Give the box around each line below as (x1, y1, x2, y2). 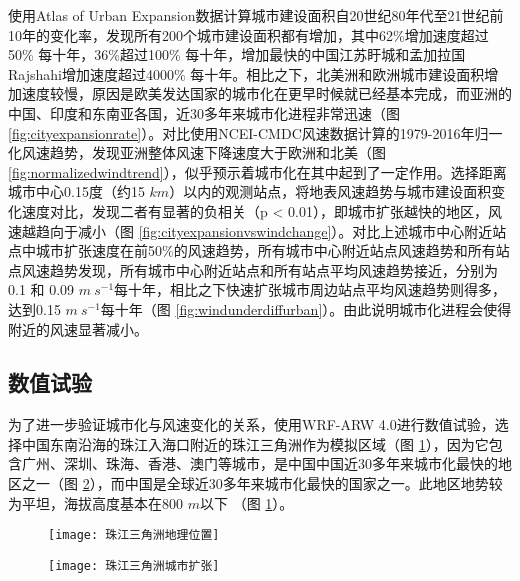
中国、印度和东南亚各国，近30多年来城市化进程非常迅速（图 (8, 102, 400, 123)
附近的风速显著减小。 (8, 318, 148, 339)
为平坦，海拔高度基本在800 (8, 492, 183, 513)
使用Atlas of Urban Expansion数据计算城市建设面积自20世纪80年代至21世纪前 (8, 5, 504, 25)
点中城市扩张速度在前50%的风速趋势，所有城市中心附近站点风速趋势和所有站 (8, 240, 510, 261)
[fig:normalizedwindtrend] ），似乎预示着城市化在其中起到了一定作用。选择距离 (8, 161, 507, 182)
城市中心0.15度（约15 (8, 181, 145, 202)
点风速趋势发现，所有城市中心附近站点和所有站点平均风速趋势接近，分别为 (8, 259, 498, 280)
